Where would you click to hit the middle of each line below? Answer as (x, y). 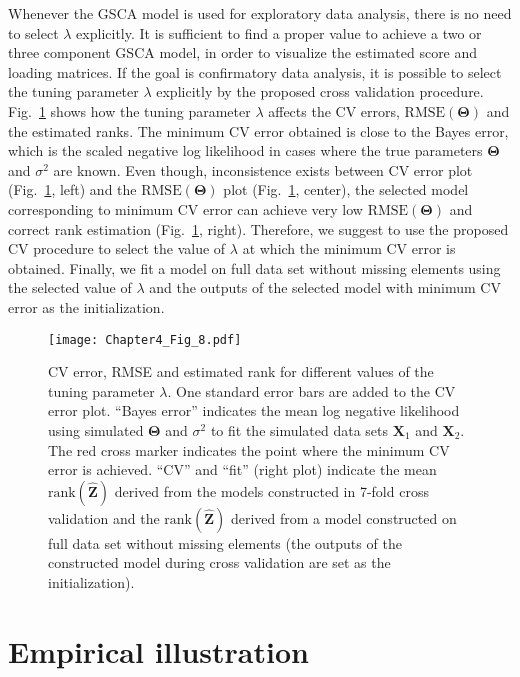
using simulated (96, 429)
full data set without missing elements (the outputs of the (225, 542)
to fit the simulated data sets (299, 429)
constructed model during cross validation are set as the (219, 562)
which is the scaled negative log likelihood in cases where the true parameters (245, 150)
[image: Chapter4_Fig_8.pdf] (145, 339)
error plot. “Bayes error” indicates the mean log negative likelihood (254, 410)
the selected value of (70, 287)
